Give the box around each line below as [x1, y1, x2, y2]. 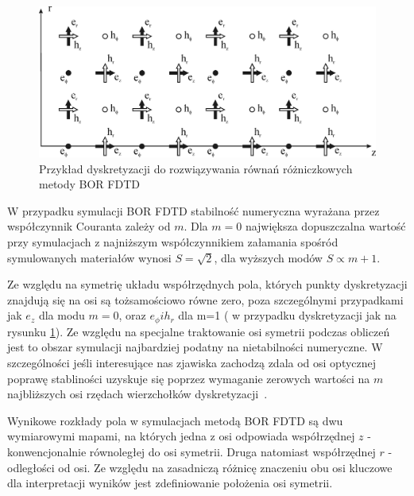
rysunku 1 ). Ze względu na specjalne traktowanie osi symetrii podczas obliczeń [7, 323, 390, 339]
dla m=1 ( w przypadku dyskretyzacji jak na [178, 307, 397, 324]
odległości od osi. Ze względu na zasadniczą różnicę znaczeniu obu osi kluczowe [7, 459, 393, 475]
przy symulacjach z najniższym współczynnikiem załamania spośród [7, 234, 339, 250]
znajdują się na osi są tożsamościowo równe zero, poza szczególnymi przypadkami [7, 291, 404, 308]
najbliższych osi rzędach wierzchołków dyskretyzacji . [7, 386, 268, 402]
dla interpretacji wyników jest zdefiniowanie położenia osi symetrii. [7, 475, 333, 491]
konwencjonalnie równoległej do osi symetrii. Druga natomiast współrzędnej [7, 444, 376, 459]
